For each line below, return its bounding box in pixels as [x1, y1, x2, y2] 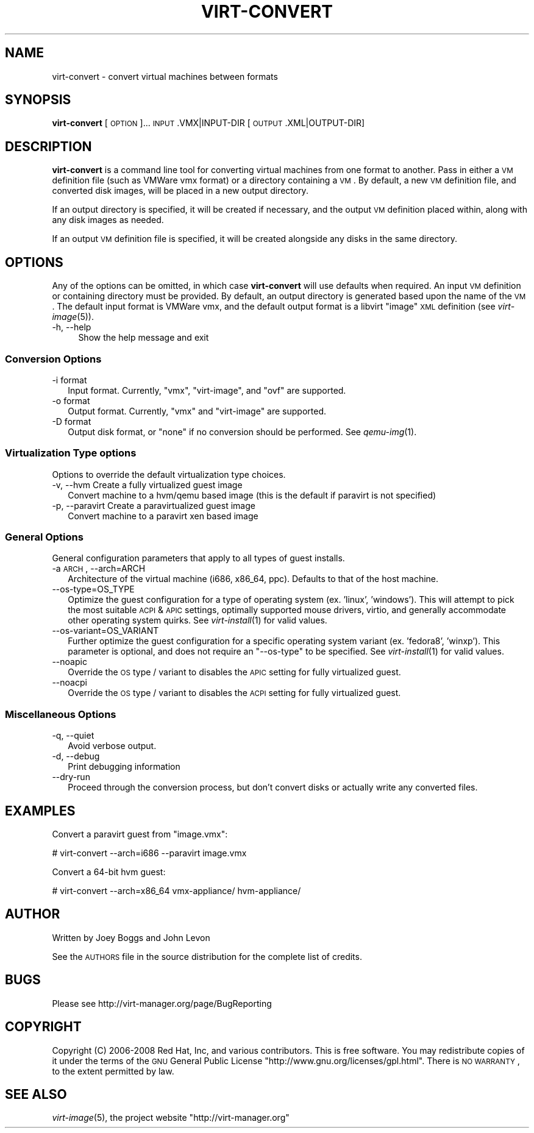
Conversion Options [5, 352, 102, 365]
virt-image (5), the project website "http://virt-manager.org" [52, 1112, 290, 1123]
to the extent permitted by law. [52, 1065, 174, 1076]
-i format [52, 374, 87, 385]
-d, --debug [52, 751, 100, 762]
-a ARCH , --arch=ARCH [52, 563, 146, 574]
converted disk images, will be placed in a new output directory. [52, 185, 308, 196]
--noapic [52, 656, 87, 667]
